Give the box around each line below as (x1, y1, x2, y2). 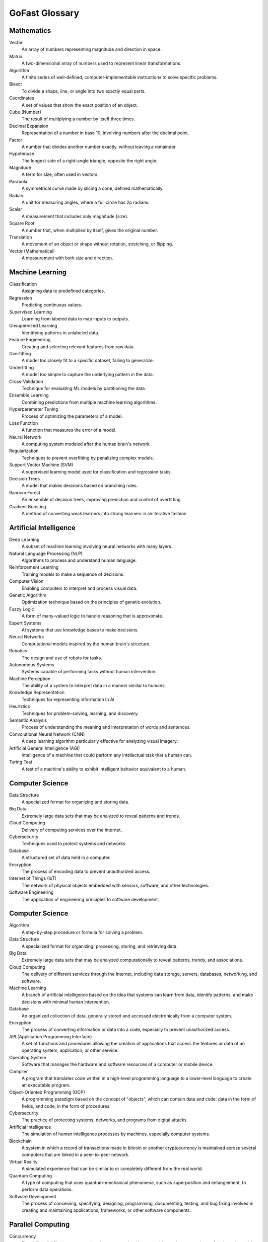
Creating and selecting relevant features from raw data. (21, 343, 135, 350)
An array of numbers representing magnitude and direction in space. (21, 46, 162, 52)
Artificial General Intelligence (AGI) (9, 745, 80, 751)
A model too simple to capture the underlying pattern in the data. (21, 372, 154, 378)
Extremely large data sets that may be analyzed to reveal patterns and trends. (21, 813, 181, 819)
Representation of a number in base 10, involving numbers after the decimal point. (21, 130, 189, 136)
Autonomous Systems (9, 661, 55, 668)
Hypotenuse (9, 151, 35, 156)
